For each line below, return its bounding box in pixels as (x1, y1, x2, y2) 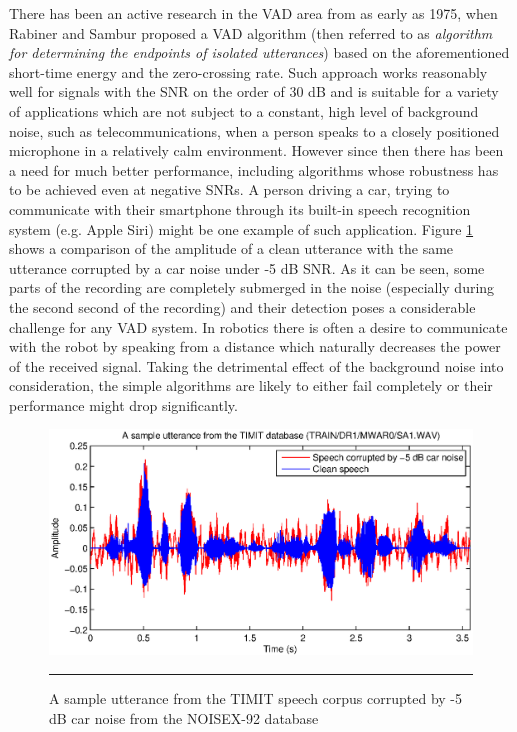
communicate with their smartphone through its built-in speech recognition (9, 198, 471, 219)
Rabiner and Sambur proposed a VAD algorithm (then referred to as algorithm (9, 22, 493, 43)
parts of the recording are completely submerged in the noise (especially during (9, 277, 495, 298)
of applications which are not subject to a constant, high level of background (9, 100, 479, 121)
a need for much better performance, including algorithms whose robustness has (9, 159, 499, 180)
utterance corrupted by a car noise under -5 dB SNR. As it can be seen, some (9, 257, 485, 278)
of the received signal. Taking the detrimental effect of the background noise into (9, 355, 504, 376)
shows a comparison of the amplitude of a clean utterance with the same (9, 238, 454, 259)
